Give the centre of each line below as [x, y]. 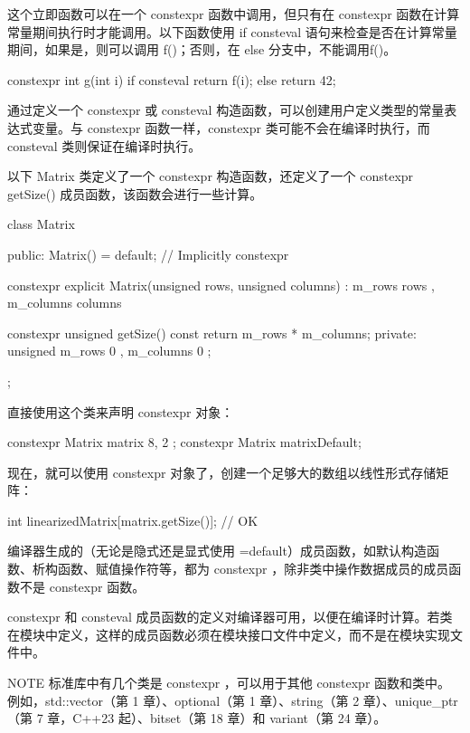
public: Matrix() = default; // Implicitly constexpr [148, 254]
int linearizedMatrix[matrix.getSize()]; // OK [133, 520]
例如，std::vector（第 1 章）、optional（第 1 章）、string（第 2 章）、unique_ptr [233, 700]
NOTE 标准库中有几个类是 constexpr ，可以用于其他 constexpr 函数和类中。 [229, 683]
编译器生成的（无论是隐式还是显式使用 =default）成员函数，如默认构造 [217, 551]
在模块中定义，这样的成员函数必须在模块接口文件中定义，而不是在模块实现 [229, 634]
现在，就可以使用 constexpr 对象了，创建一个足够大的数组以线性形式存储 [222, 472]
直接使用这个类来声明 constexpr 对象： [121, 411]
